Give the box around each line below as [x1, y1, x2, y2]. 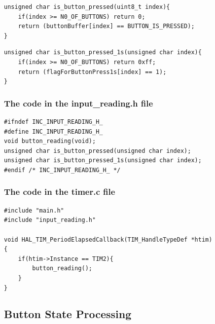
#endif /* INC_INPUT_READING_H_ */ [4, 166, 121, 174]
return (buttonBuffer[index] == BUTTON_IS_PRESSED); [18, 23, 195, 30]
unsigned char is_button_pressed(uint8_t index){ [4, 3, 170, 10]
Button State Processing [4, 306, 132, 322]
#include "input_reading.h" [4, 216, 96, 224]
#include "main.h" [4, 207, 64, 214]
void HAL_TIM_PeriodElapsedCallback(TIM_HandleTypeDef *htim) [4, 236, 213, 243]
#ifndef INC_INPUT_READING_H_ [4, 118, 103, 125]
